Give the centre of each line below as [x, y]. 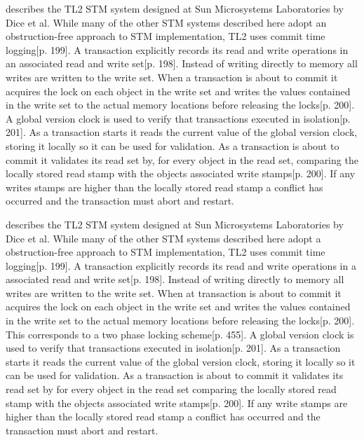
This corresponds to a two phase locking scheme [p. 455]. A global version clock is [180, 334]
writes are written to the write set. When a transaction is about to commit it [172, 77]
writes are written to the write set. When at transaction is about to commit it [174, 293]
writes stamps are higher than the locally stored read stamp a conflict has [164, 187]
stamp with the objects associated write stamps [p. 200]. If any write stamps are [177, 403]
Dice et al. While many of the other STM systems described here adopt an [166, 22]
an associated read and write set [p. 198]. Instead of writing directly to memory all [182, 63]
